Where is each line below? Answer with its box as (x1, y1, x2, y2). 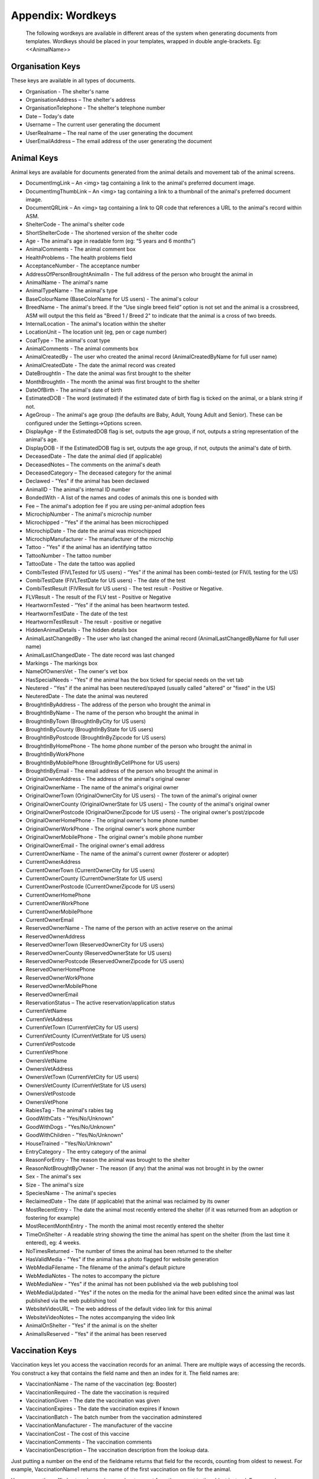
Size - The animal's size (25, 1181, 84, 1189)
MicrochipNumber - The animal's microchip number (25, 511, 152, 518)
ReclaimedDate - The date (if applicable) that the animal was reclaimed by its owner (25, 1198, 230, 1205)
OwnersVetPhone (25, 1098, 69, 1106)
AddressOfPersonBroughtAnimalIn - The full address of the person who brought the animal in (25, 270, 253, 277)
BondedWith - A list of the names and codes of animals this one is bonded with (25, 494, 219, 501)
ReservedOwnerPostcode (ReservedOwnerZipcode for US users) (25, 957, 184, 964)
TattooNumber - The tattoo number (25, 552, 112, 559)
